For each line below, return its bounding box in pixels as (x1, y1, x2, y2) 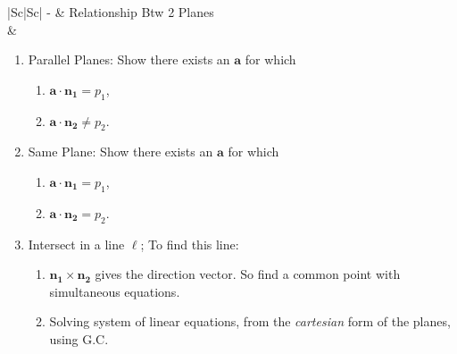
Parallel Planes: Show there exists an (28, 50, 230, 69)
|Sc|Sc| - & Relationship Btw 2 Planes (7, 3, 214, 21)
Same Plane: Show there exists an (28, 142, 213, 161)
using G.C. (49, 329, 109, 348)
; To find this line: (140, 234, 239, 253)
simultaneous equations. (49, 282, 180, 300)
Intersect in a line (28, 234, 125, 253)
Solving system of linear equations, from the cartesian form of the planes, (49, 312, 451, 331)
